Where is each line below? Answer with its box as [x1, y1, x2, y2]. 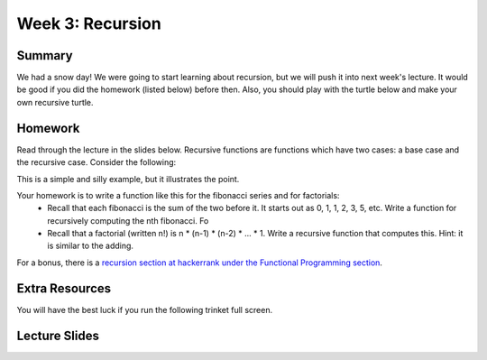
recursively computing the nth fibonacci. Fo [47, 215, 209, 226]
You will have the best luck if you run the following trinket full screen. [16, 304, 273, 315]
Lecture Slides [16, 328, 99, 343]
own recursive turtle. [16, 97, 94, 107]
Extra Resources [16, 281, 112, 296]
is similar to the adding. [47, 240, 134, 252]
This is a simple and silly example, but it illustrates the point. [16, 173, 240, 184]
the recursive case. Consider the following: [16, 157, 177, 168]
